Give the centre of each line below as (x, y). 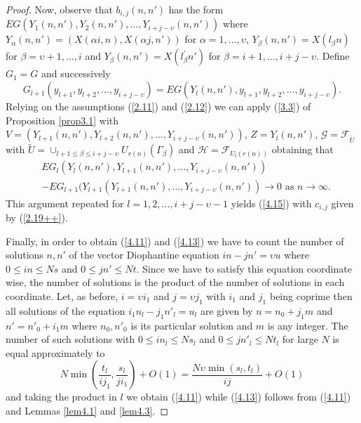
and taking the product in (61, 397)
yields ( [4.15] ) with (271, 203)
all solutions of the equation (66, 310)
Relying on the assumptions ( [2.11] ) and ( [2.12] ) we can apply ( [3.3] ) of (158, 106)
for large (300, 339)
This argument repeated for (65, 203)
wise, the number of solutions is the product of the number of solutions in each (175, 282)
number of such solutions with (70, 339)
